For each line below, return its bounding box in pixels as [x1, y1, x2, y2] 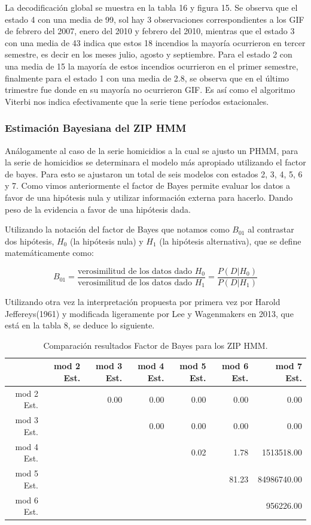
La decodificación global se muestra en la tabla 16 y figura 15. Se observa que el [5, 1, 298, 13]
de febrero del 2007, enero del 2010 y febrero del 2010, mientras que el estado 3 [5, 25, 295, 37]
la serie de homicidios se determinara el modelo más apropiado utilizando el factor [5, 156, 306, 168]
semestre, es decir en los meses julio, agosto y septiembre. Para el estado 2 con [5, 48, 292, 61]
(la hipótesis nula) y [69, 234, 144, 247]
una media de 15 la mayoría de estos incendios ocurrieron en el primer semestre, [5, 59, 298, 72]
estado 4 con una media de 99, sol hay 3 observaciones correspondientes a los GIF [5, 13, 304, 25]
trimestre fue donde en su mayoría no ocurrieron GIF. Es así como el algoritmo [5, 83, 295, 96]
